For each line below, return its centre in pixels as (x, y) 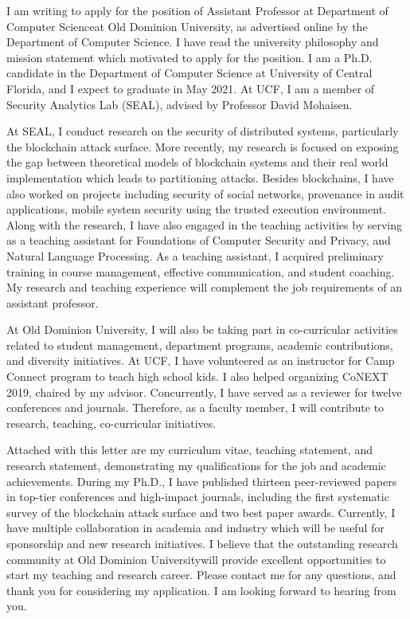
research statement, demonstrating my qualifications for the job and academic (196, 466)
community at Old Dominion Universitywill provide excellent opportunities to (196, 559)
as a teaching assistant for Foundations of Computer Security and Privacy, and (199, 240)
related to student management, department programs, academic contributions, (200, 345)
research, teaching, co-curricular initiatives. (111, 423)
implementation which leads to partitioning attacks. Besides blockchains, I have (200, 177)
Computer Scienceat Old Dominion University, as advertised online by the (187, 26)
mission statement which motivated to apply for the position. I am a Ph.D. (189, 57)
